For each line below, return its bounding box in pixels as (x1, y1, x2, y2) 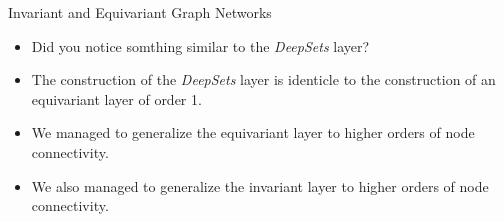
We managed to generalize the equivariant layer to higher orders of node (31, 122, 475, 143)
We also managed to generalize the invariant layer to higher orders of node (31, 175, 489, 196)
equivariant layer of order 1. (31, 88, 202, 109)
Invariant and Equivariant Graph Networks (8, 2, 272, 22)
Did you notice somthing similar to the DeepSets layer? (31, 35, 370, 56)
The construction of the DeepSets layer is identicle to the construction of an (31, 69, 496, 90)
